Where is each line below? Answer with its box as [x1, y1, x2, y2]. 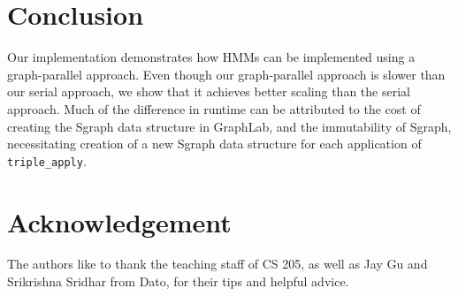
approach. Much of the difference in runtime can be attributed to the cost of [7, 99, 421, 118]
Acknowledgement [7, 203, 232, 239]
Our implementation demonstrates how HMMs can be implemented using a [7, 48, 416, 66]
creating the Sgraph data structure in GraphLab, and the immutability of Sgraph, [7, 117, 452, 135]
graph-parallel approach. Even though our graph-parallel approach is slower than [7, 65, 446, 83]
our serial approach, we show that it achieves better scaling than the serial [7, 82, 410, 101]
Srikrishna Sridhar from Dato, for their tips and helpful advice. [7, 272, 349, 291]
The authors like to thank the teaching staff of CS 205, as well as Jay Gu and [7, 254, 428, 273]
